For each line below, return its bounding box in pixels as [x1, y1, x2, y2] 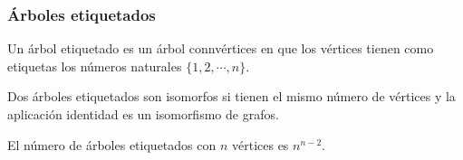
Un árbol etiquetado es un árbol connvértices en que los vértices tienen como [7, 39, 434, 58]
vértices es [231, 135, 289, 154]
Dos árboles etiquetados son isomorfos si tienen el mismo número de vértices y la [7, 87, 456, 106]
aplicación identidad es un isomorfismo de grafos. [7, 105, 279, 123]
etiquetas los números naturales [7, 56, 182, 75]
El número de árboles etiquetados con [7, 135, 217, 154]
